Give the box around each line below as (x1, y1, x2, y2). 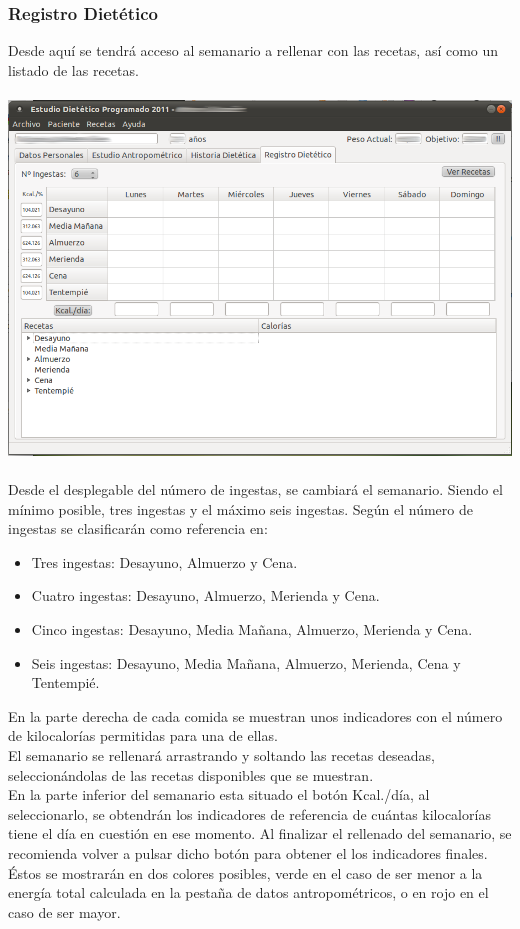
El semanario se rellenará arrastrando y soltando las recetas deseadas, (8, 745, 435, 766)
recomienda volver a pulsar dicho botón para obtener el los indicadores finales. (8, 842, 488, 863)
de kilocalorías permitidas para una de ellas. (8, 725, 278, 746)
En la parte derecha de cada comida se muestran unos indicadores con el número (8, 705, 503, 726)
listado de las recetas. (8, 59, 139, 80)
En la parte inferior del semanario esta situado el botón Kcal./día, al (8, 784, 430, 805)
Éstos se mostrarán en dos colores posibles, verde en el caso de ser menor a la (8, 862, 483, 883)
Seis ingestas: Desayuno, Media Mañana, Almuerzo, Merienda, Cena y (31, 652, 461, 673)
